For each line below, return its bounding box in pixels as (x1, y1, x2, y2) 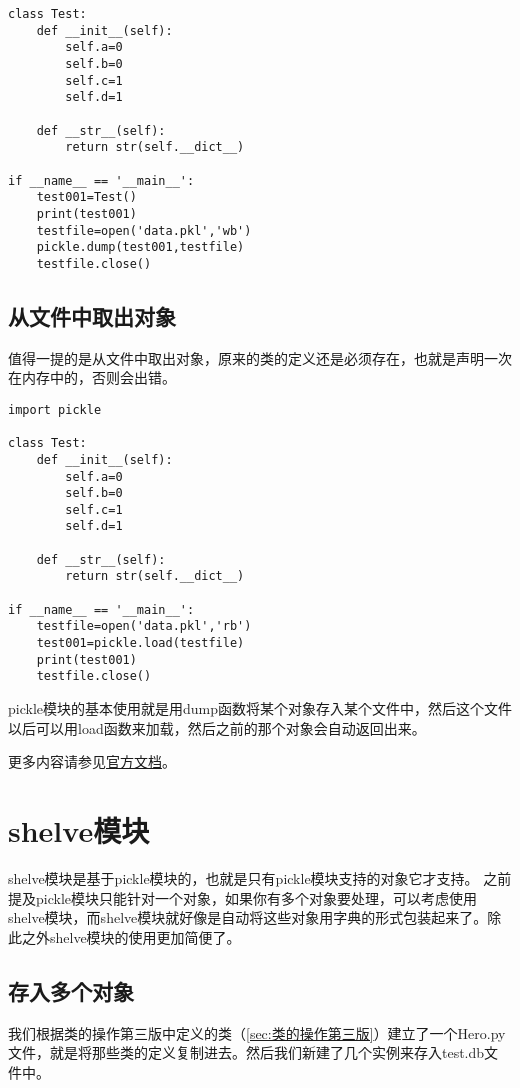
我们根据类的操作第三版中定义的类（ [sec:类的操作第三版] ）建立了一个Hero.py (8, 1022, 506, 1043)
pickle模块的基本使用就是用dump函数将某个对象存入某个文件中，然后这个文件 (8, 698, 513, 719)
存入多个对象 (8, 975, 134, 1006)
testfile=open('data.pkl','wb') (36, 223, 252, 238)
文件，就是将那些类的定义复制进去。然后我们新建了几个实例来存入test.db (8, 1042, 485, 1063)
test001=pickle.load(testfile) (36, 636, 245, 651)
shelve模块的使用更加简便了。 (49, 926, 241, 947)
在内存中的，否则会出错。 (8, 367, 176, 388)
